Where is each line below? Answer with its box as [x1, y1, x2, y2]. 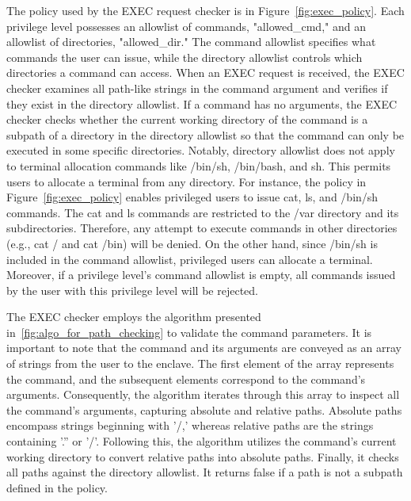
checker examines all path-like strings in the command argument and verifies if [6, 79, 388, 96]
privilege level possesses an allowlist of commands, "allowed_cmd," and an [6, 17, 366, 34]
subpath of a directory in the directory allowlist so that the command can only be [6, 126, 405, 143]
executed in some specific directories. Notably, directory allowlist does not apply [6, 142, 395, 159]
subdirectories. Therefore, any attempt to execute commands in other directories [6, 220, 398, 236]
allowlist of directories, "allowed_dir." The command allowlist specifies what [6, 33, 376, 50]
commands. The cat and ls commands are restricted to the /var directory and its [6, 204, 399, 220]
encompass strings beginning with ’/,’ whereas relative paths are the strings [6, 417, 374, 434]
